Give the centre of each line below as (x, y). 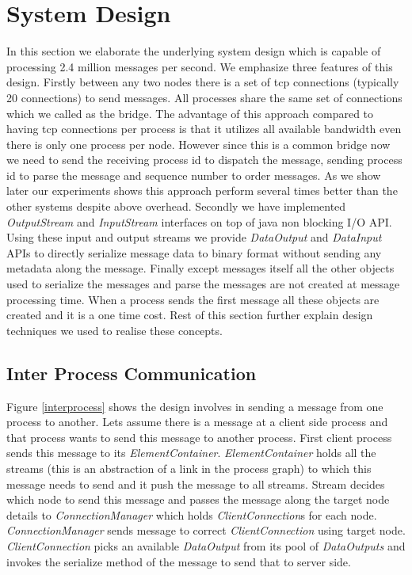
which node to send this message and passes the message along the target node (198, 499)
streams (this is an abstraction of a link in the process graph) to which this (189, 468)
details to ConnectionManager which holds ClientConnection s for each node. (192, 514)
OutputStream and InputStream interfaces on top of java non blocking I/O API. (199, 221)
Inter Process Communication (132, 373)
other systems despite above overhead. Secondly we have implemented (176, 206)
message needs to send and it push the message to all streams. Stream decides (196, 484)
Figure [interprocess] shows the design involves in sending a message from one (195, 406)
